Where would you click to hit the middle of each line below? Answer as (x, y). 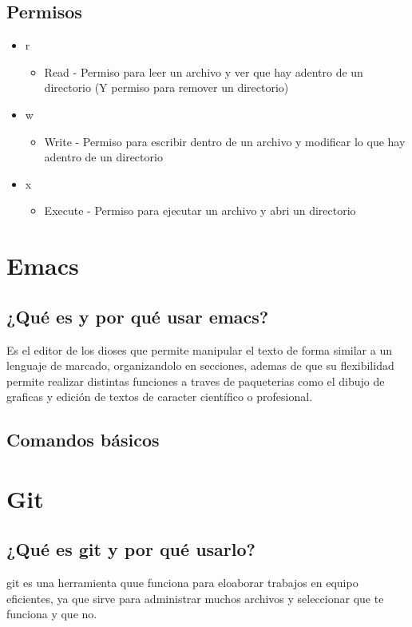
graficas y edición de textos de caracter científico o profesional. (160, 397)
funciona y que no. (52, 614)
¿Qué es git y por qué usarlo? (131, 549)
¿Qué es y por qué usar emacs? (138, 316)
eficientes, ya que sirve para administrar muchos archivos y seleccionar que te (195, 598)
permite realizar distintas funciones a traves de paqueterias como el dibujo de (196, 381)
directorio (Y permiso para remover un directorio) (166, 87)
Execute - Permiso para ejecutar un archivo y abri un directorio (200, 210)
